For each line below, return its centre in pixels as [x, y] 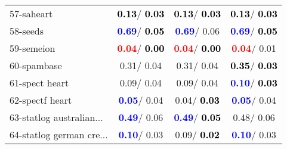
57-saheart [31, 13]
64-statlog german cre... [59, 134]
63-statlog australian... [56, 117]
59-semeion [33, 48]
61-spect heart [39, 83]
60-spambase [36, 65]
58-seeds [27, 31]
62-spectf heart [41, 100]
